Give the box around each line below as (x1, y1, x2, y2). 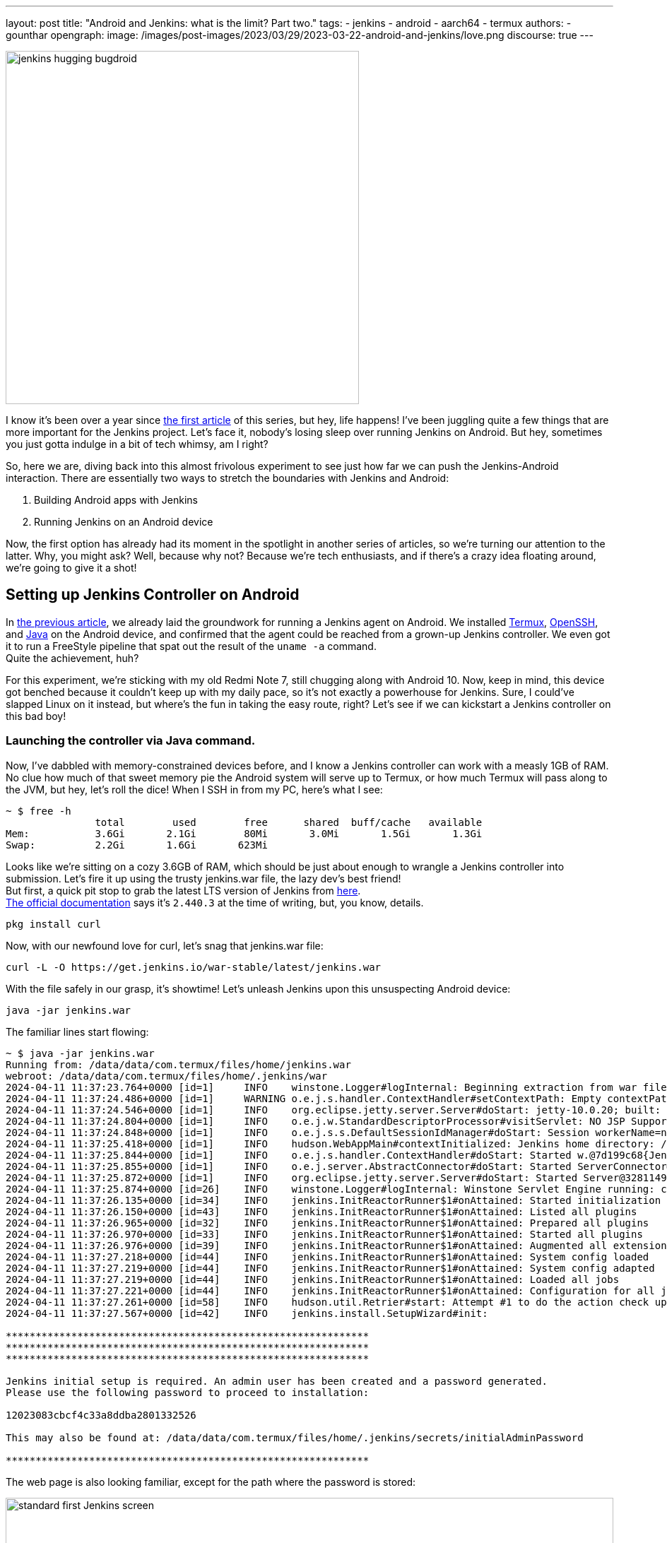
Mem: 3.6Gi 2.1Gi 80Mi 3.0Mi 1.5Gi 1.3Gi (6, 827, 483, 839)
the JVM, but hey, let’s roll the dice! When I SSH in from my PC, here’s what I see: (6, 783, 383, 796)
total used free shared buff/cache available (95, 816, 483, 828)
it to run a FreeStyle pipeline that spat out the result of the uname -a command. (6, 639, 377, 652)
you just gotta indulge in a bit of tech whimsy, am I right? (6, 438, 268, 450)
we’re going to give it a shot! (6, 562, 137, 574)
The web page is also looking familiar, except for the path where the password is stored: (6, 1475, 416, 1488)
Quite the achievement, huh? (6, 651, 139, 664)
